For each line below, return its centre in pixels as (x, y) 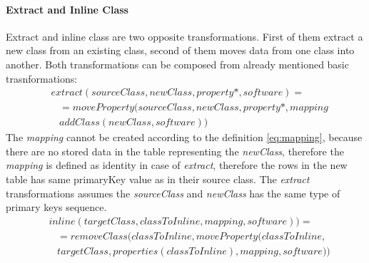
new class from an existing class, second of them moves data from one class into (180, 50)
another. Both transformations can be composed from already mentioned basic (177, 64)
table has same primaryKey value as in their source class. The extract (158, 179)
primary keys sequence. (56, 207)
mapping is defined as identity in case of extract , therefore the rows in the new (177, 165)
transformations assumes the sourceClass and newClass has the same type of (173, 193)
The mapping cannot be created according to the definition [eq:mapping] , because (184, 137)
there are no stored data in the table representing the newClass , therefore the (175, 151)
